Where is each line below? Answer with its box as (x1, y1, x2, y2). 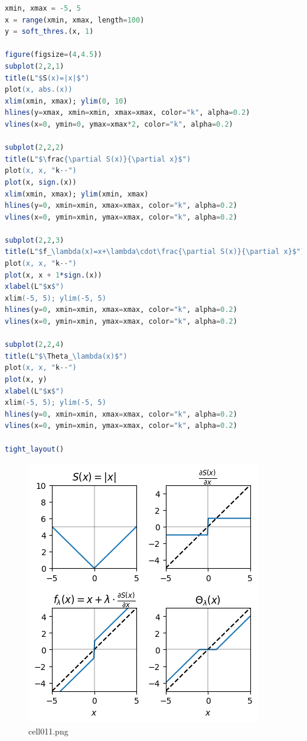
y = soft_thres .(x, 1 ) (5, 27, 94, 36)
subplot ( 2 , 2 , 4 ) (5, 340, 64, 349)
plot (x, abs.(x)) (5, 85, 73, 94)
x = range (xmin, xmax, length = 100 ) (5, 15, 145, 24)
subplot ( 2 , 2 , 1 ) (5, 62, 64, 70)
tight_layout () (5, 444, 64, 453)
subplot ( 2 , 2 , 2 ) (5, 143, 64, 152)
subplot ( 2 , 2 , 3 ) (5, 236, 64, 244)
